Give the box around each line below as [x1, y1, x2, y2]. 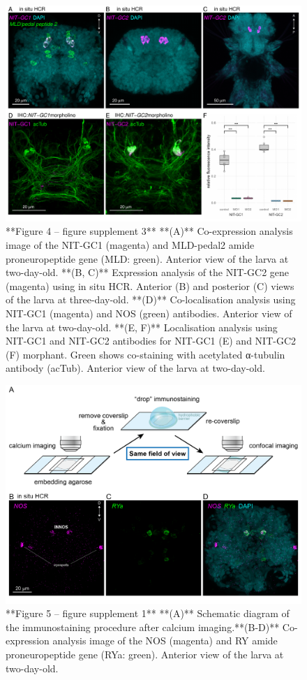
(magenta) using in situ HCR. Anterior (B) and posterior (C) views [6, 278, 294, 293]
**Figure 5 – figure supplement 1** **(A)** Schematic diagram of [6, 606, 290, 621]
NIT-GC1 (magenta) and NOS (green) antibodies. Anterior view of [6, 306, 292, 321]
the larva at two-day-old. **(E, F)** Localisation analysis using [6, 319, 278, 334]
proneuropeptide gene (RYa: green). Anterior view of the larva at [6, 647, 284, 661]
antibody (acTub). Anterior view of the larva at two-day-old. [6, 361, 265, 375]
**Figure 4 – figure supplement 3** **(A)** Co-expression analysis [6, 224, 293, 238]
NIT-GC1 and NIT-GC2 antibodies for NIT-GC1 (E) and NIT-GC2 [6, 333, 297, 348]
